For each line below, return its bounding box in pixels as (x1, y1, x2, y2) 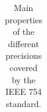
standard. (5, 97, 42, 110)
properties (5, 13, 43, 26)
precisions (5, 49, 42, 62)
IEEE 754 (5, 85, 42, 98)
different (8, 37, 39, 50)
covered (9, 61, 38, 73)
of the (12, 25, 35, 38)
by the (12, 73, 36, 86)
